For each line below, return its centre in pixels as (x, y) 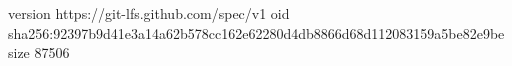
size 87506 (39, 52)
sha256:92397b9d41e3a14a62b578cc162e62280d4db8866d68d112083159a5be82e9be (256, 32)
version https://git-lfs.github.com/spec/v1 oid (149, 13)
